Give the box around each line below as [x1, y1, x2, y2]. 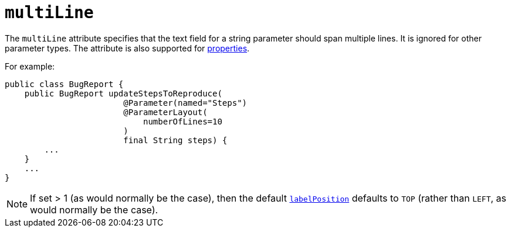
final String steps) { [123, 135, 228, 145]
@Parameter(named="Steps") [123, 98, 248, 108]
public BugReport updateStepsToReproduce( [24, 88, 222, 98]
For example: [5, 61, 55, 71]
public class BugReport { [5, 79, 124, 89]
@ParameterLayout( [123, 107, 208, 117]
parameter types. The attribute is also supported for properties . [5, 43, 250, 53]
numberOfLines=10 [143, 116, 222, 126]
